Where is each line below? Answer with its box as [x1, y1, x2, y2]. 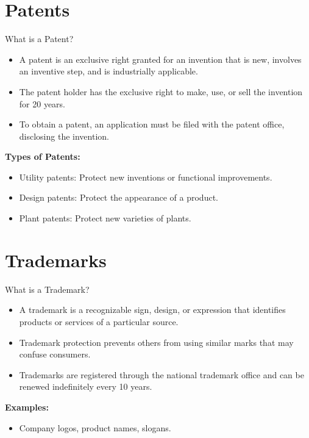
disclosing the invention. [19, 129, 109, 142]
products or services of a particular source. [19, 315, 179, 328]
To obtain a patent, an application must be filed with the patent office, [19, 118, 285, 131]
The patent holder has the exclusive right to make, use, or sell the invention [19, 85, 303, 98]
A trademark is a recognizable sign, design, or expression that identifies [19, 303, 286, 316]
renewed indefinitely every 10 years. [19, 380, 152, 393]
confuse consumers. [19, 348, 91, 361]
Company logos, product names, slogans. [19, 421, 171, 434]
